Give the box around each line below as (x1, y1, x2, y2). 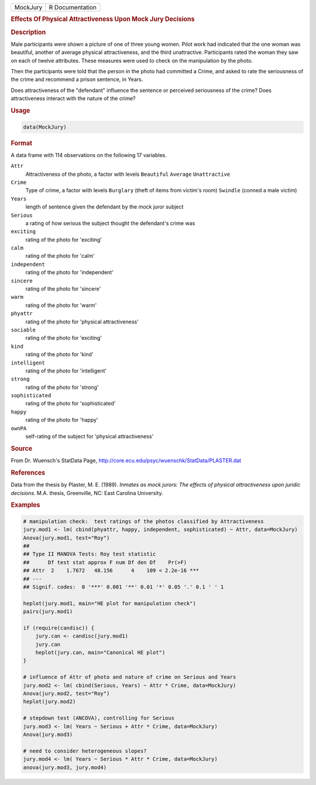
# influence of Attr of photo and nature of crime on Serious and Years (23, 674, 236, 681)
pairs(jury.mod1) (23, 608, 73, 615)
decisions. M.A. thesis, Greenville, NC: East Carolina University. (11, 489, 163, 496)
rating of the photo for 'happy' (25, 417, 99, 424)
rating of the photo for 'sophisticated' (25, 400, 116, 407)
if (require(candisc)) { (23, 624, 95, 631)
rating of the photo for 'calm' (25, 252, 95, 260)
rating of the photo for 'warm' (25, 302, 97, 309)
